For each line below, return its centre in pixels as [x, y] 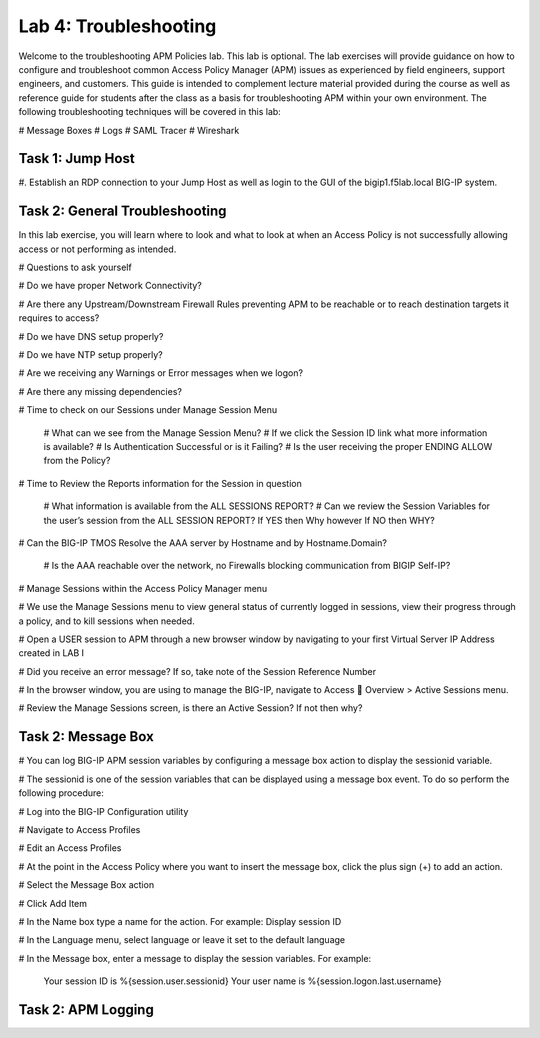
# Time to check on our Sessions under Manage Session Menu [148, 410]
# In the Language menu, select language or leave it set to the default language [181, 940]
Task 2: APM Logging [86, 1009]
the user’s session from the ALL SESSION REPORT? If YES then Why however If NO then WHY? [239, 520]
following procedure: [61, 793]
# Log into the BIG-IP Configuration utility [103, 811]
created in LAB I [51, 653]
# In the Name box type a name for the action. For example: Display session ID [180, 921]
